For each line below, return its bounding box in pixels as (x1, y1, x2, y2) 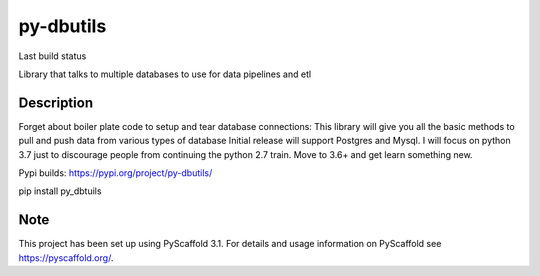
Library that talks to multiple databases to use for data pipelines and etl (18, 68, 312, 80)
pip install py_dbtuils (18, 185, 102, 197)
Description (18, 94, 94, 111)
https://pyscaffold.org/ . (18, 251, 114, 264)
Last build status (18, 50, 87, 62)
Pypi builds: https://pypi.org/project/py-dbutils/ (18, 167, 213, 179)
